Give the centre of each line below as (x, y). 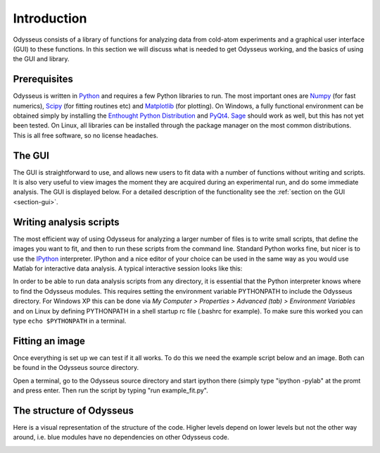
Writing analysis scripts (66, 222)
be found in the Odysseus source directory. (76, 368)
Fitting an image (49, 341)
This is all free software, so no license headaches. (85, 135)
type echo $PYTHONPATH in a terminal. (70, 321)
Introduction (50, 18)
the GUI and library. (41, 59)
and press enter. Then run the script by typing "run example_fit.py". (110, 390)
